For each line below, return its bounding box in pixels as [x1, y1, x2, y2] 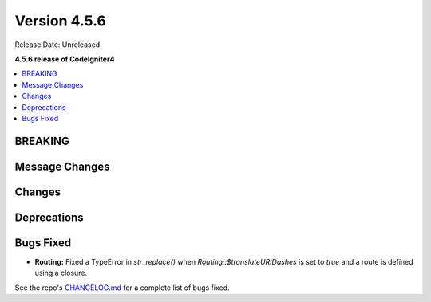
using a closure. [34, 268, 88, 278]
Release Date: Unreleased [14, 40, 101, 49]
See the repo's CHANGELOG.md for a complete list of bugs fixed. [14, 283, 231, 292]
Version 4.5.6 [14, 12, 107, 29]
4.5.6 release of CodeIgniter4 [14, 54, 115, 64]
